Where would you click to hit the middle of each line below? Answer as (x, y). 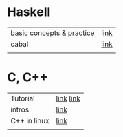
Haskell (29, 12)
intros (20, 109)
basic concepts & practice (53, 33)
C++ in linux (30, 120)
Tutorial (23, 98)
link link (68, 98)
